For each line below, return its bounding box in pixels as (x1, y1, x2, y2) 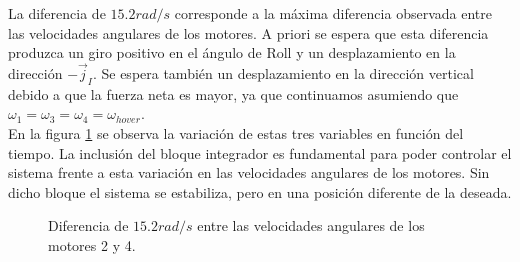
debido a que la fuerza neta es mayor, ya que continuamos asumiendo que (8, 83, 459, 104)
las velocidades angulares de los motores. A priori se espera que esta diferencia (8, 22, 489, 43)
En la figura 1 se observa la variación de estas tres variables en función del (8, 122, 464, 143)
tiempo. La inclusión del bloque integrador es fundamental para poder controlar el (8, 142, 512, 163)
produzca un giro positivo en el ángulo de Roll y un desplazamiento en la (8, 42, 456, 63)
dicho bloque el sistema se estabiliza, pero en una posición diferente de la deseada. (8, 181, 512, 202)
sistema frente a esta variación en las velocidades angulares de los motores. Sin (8, 162, 490, 183)
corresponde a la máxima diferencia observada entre (174, 3, 492, 23)
